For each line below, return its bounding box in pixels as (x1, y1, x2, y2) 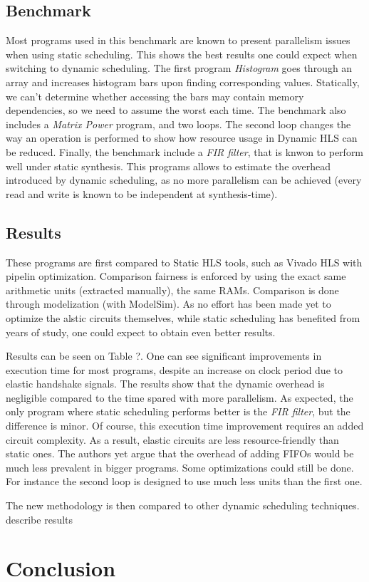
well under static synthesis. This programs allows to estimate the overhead (6, 158, 331, 173)
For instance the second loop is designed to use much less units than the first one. (6, 474, 363, 489)
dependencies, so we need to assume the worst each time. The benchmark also (6, 103, 346, 118)
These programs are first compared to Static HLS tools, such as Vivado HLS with (6, 254, 363, 269)
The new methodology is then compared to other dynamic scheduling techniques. (6, 498, 360, 513)
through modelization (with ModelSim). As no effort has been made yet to (6, 296, 331, 311)
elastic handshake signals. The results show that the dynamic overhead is (6, 376, 325, 391)
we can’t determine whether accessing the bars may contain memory (6, 88, 304, 103)
